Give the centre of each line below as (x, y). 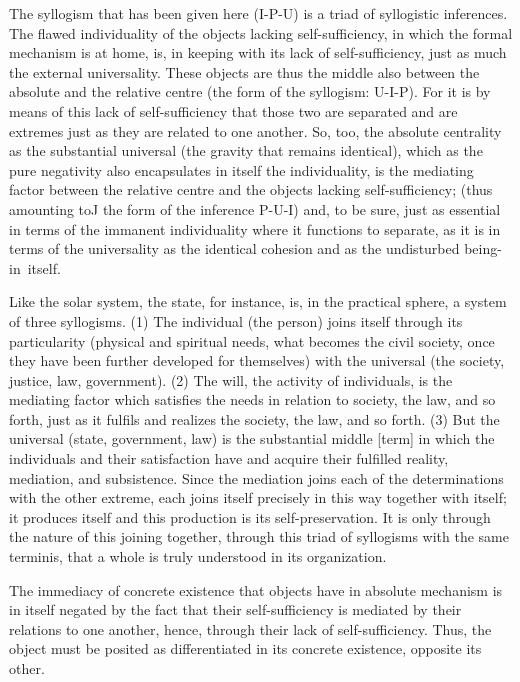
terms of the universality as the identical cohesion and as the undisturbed (234, 248)
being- (483, 248)
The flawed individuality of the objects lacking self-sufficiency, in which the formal (261, 32)
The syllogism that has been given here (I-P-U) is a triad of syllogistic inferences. (258, 13)
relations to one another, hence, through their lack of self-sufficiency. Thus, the (250, 628)
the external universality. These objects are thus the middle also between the (244, 71)
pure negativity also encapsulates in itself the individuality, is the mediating (241, 169)
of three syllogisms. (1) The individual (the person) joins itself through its (236, 320)
